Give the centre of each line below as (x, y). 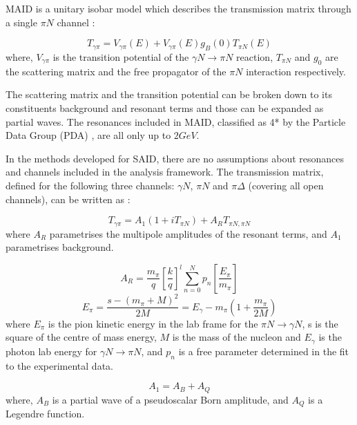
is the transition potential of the (121, 56)
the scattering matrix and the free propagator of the (116, 71)
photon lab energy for (51, 351)
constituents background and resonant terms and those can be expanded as (165, 107)
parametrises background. (60, 247)
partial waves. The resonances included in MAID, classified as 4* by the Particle (176, 121)
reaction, (255, 56)
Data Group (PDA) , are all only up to (88, 135)
